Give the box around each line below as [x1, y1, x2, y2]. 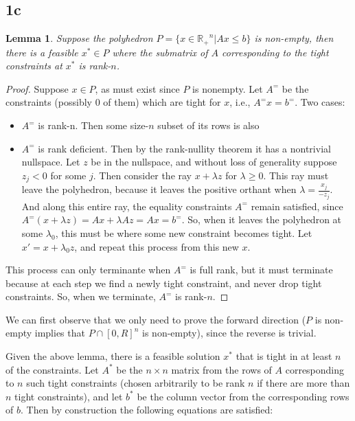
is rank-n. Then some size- [38, 118, 149, 133]
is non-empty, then [254, 31, 334, 45]
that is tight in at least [236, 349, 332, 363]
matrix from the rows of [171, 362, 272, 376]
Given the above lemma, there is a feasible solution [5, 349, 220, 363]
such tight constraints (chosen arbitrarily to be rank [26, 376, 245, 390]
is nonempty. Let [192, 81, 263, 95]
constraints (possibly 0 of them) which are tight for [5, 95, 221, 109]
